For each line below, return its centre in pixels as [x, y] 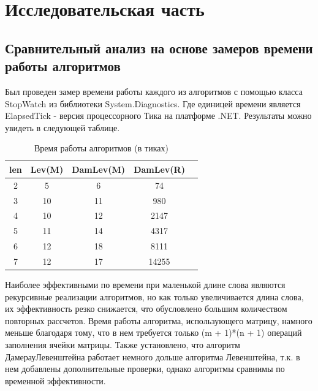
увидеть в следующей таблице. [62, 127]
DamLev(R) [159, 169]
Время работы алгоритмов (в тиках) [101, 148]
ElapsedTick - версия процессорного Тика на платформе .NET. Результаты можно [158, 116]
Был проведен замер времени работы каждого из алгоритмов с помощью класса [154, 91]
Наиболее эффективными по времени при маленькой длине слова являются [145, 285]
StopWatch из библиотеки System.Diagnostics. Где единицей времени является [153, 103]
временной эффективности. [55, 380]
